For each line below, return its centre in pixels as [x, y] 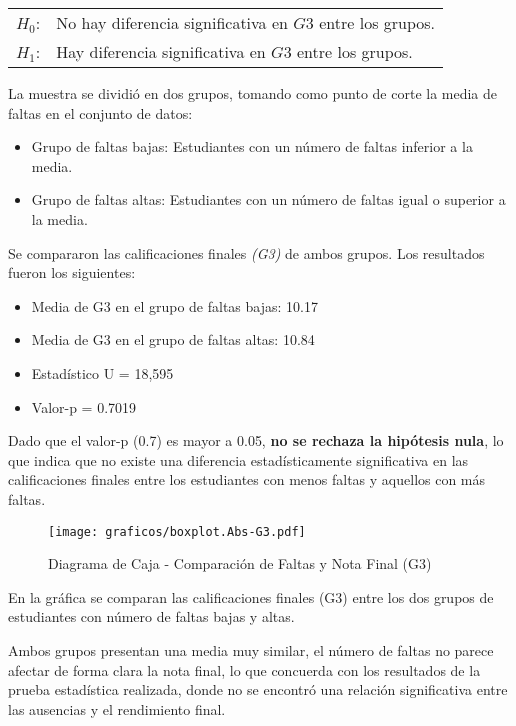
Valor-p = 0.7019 [84, 406]
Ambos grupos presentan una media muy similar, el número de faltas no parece [251, 649]
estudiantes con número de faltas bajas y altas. [151, 616]
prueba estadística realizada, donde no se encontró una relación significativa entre [258, 689]
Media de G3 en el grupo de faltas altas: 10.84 [173, 339]
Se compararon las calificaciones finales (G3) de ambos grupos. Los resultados [246, 252]
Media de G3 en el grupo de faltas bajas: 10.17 [174, 305]
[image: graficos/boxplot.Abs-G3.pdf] [177, 531]
